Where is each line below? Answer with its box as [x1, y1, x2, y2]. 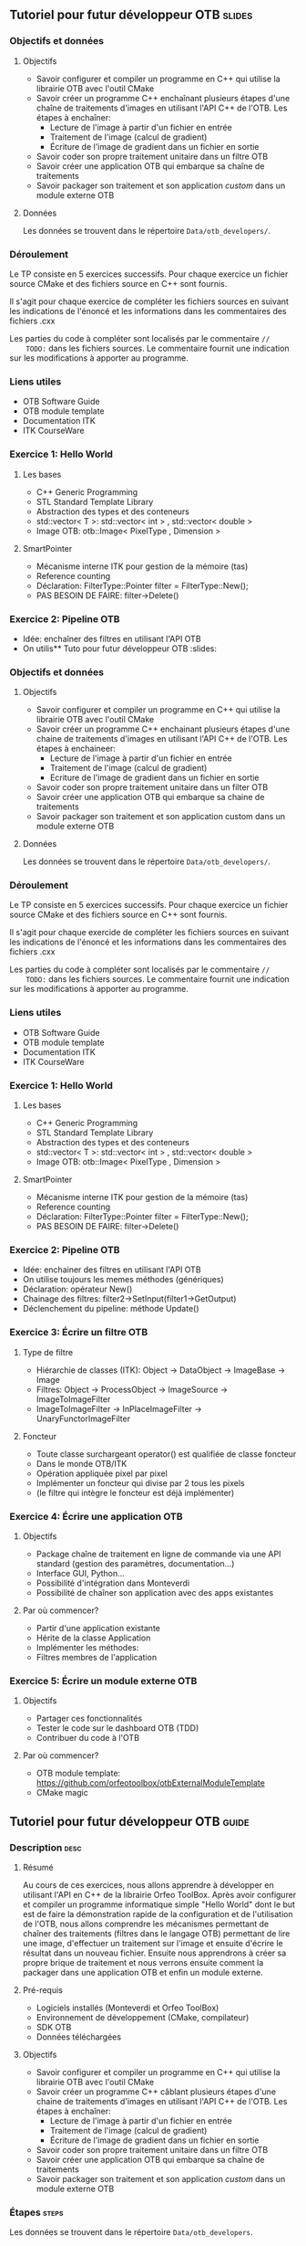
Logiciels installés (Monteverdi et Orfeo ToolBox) [36, 2002, 219, 2013]
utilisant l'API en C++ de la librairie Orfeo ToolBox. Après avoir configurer [22, 1889, 297, 1900]
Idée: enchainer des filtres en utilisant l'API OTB [22, 1264, 202, 1275]
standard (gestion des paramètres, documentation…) [36, 1557, 235, 1569]
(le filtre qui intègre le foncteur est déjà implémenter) [36, 1487, 235, 1498]
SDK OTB [36, 2021, 72, 2032]
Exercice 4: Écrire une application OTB [9, 1510, 184, 1523]
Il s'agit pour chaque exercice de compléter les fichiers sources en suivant [9, 296, 290, 307]
